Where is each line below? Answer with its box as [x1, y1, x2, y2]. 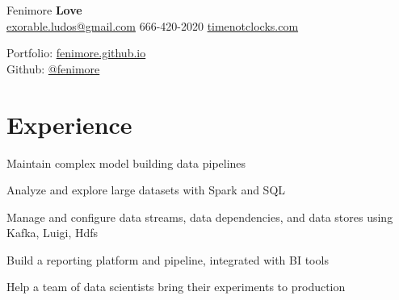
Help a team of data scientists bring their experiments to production [6, 278, 346, 295]
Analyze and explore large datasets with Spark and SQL [6, 181, 286, 198]
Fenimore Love [6, 2, 82, 18]
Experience [6, 107, 132, 140]
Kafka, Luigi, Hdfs [6, 224, 99, 241]
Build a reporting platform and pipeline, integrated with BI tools [6, 251, 329, 268]
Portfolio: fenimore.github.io [6, 44, 146, 61]
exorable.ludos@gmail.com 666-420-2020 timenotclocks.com [6, 17, 299, 34]
